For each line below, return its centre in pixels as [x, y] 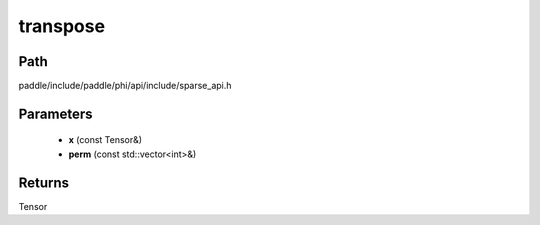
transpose [61, 26]
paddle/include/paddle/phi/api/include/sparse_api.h [125, 86]
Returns [44, 182]
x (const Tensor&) [105, 140]
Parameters [55, 113]
